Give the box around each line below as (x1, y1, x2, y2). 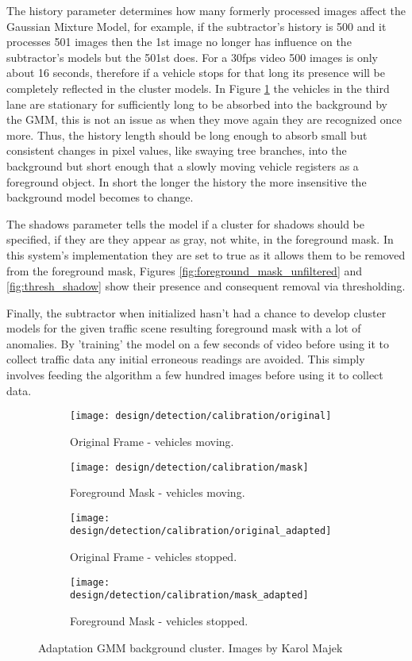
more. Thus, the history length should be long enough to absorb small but (6, 126, 368, 143)
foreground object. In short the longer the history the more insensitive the (6, 173, 367, 190)
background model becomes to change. (6, 189, 194, 206)
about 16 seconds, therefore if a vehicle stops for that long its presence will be (6, 64, 385, 81)
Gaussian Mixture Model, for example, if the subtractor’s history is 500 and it (6, 17, 387, 34)
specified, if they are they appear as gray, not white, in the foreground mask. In (6, 231, 394, 248)
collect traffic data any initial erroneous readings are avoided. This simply (6, 351, 365, 367)
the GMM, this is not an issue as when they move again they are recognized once (6, 111, 402, 128)
